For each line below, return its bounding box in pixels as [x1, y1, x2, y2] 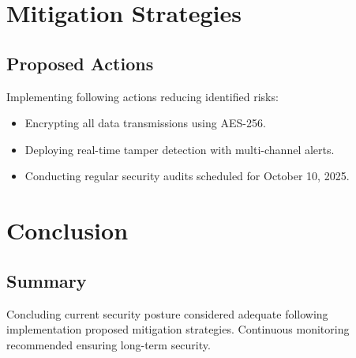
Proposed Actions [6, 51, 154, 75]
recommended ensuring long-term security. [6, 336, 211, 352]
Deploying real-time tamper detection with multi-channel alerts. [24, 141, 335, 157]
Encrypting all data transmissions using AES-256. [24, 115, 266, 131]
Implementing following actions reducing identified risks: [6, 88, 279, 104]
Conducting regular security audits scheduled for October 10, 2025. [24, 168, 350, 184]
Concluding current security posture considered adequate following [6, 305, 328, 322]
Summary [6, 268, 87, 292]
